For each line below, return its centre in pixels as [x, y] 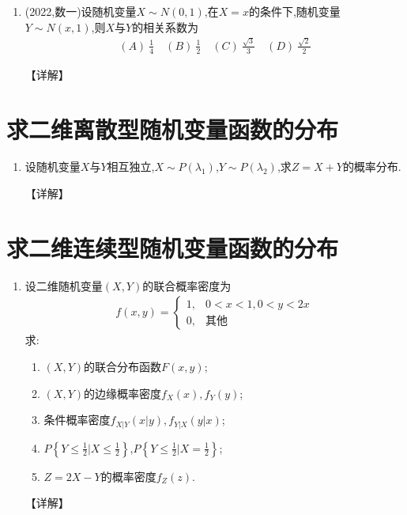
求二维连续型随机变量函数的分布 [173, 247]
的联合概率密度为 [187, 285]
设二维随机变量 [64, 285]
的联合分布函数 [123, 366]
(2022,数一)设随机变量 [81, 11]
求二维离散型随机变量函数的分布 [173, 129]
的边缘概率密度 [123, 393]
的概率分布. [372, 167]
